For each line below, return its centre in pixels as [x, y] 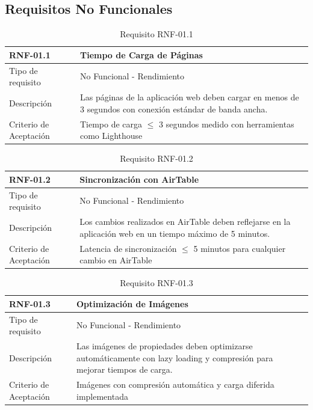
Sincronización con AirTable [139, 179]
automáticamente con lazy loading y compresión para [175, 357]
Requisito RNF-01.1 [156, 34]
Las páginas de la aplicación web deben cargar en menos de [189, 97]
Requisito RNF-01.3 [156, 283]
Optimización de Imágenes [132, 303]
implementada [102, 396]
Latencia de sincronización [128, 248]
